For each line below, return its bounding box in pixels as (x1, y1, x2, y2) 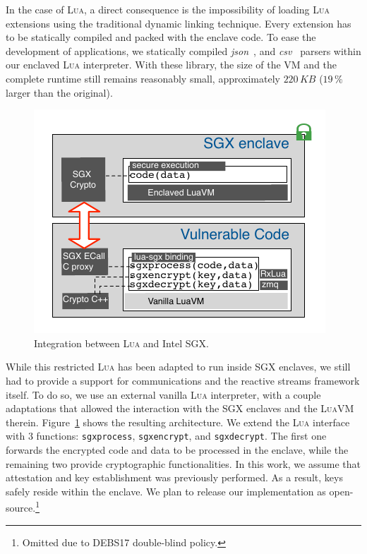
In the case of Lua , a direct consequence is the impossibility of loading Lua (6, 2, 330, 16)
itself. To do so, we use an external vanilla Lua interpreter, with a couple (6, 387, 321, 402)
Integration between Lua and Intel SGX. (34, 335, 209, 350)
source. (6, 500, 36, 514)
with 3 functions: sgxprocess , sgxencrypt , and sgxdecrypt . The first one (6, 428, 327, 443)
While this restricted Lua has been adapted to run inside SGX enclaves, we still (6, 359, 351, 374)
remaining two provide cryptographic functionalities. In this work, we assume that (6, 456, 361, 471)
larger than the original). (6, 85, 113, 100)
